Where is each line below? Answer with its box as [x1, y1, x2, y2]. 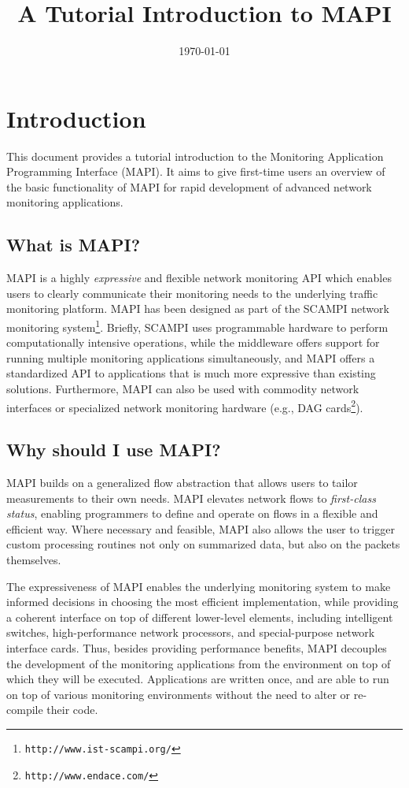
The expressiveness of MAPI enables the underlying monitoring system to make [6, 578, 391, 594]
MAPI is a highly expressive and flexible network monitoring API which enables [6, 269, 392, 286]
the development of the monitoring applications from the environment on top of [6, 655, 391, 671]
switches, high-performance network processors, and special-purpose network [6, 624, 375, 641]
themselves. [6, 552, 61, 568]
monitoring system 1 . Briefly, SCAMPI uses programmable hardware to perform [6, 317, 389, 335]
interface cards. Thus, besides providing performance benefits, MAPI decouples [6, 640, 387, 656]
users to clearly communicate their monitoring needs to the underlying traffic [6, 284, 378, 301]
